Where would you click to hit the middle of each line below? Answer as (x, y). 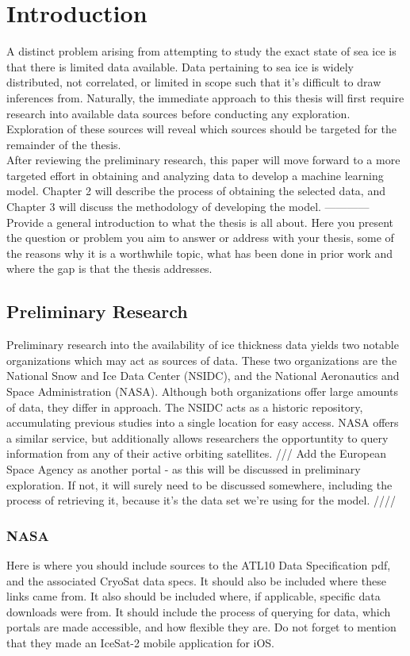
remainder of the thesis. (64, 144)
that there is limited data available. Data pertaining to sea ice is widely (180, 66)
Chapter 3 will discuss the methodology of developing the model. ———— (188, 207)
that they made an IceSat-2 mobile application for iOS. (141, 642)
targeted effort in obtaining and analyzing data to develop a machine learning (195, 175)
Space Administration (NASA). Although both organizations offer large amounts (202, 391)
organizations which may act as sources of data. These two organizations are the (202, 360)
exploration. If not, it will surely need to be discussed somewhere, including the (199, 484)
